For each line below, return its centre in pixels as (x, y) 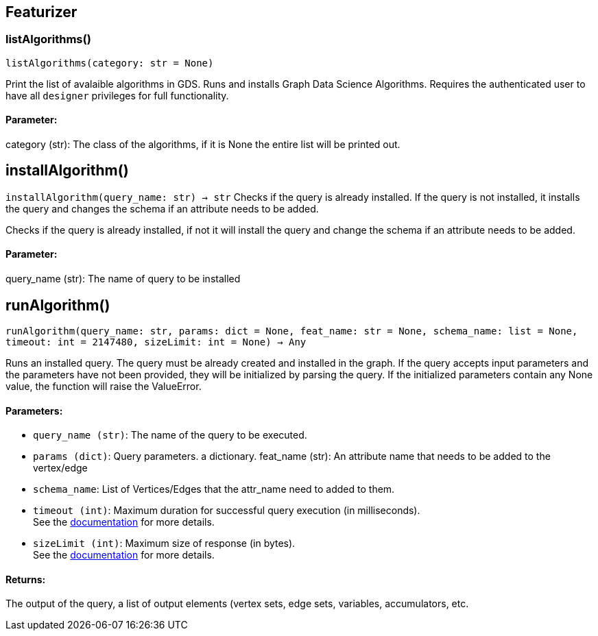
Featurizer (41, 12)
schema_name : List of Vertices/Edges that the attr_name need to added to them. (214, 489)
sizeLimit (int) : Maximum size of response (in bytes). (164, 543)
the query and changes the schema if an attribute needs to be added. (162, 208)
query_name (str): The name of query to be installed (123, 279)
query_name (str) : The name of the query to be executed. (170, 435)
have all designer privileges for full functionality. (117, 95)
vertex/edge (60, 468)
